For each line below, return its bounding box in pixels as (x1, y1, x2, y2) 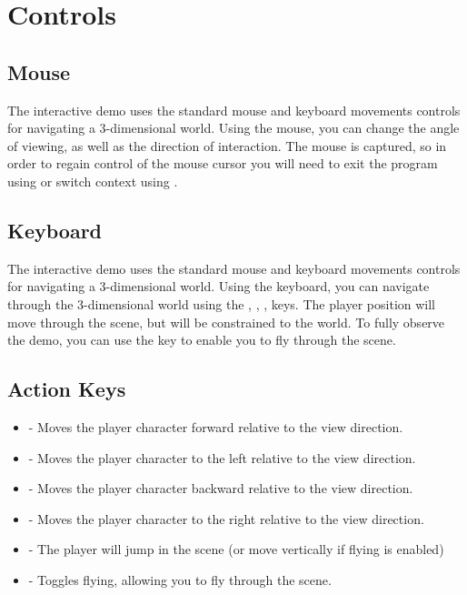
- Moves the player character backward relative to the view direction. (28, 479, 413, 498)
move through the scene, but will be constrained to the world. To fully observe (7, 312, 445, 331)
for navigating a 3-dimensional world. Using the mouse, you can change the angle (7, 118, 460, 137)
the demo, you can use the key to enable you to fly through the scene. (7, 330, 396, 349)
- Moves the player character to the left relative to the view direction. (28, 448, 416, 467)
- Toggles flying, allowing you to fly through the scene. (28, 570, 332, 589)
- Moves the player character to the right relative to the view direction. (28, 509, 424, 528)
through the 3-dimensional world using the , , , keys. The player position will (7, 294, 436, 313)
